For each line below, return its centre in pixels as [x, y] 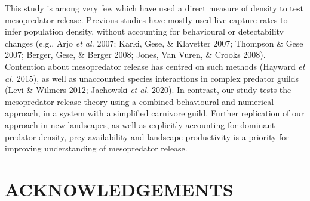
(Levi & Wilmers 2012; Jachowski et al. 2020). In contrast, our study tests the [148, 90]
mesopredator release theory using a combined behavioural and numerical [139, 101]
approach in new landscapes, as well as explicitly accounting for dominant [140, 124]
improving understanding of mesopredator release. [96, 148]
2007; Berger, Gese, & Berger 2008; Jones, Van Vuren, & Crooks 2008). [135, 55]
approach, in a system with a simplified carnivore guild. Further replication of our [155, 113]
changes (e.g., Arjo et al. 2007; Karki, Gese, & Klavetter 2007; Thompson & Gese [154, 43]
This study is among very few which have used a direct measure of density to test [154, 8]
